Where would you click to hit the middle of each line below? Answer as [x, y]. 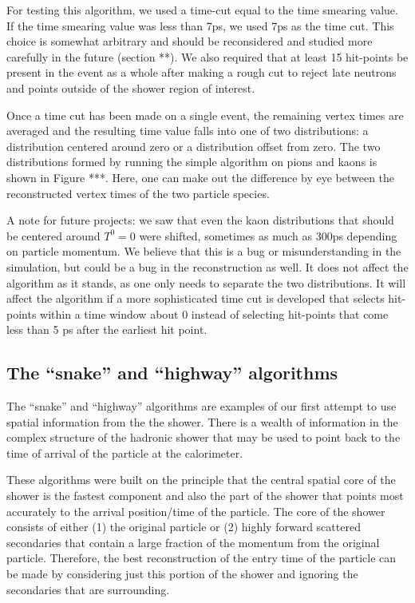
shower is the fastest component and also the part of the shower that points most [205, 496]
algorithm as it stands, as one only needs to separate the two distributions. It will [206, 282]
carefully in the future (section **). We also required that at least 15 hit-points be [207, 56]
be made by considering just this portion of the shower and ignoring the [182, 574]
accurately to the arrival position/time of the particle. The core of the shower [196, 511]
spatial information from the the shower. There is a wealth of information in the [202, 421]
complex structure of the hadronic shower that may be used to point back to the [204, 437]
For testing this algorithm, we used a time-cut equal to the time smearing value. [202, 10]
